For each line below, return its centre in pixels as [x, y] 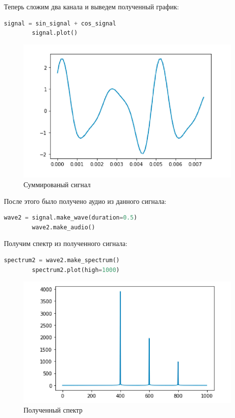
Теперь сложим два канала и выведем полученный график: [92, 6]
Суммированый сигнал [57, 184]
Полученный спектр [53, 409]
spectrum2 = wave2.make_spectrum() [62, 260]
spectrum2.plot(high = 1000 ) [76, 270]
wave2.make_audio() [64, 227]
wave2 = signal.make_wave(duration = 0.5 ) [71, 218]
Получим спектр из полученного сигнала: [66, 243]
